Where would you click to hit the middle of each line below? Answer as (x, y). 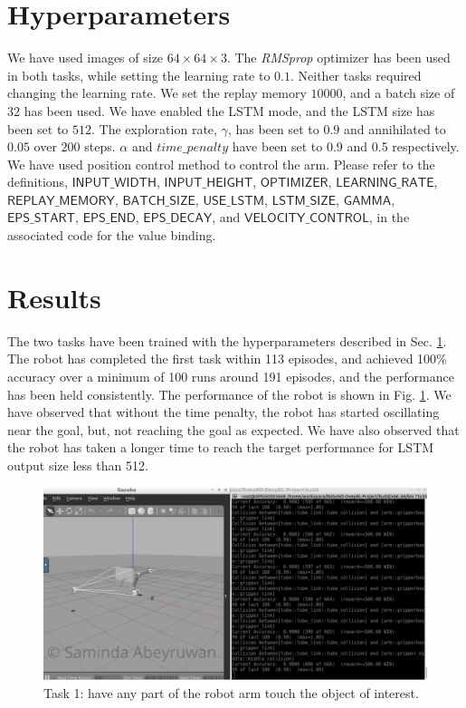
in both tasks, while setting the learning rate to (139, 75)
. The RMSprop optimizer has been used (338, 58)
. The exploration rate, (154, 128)
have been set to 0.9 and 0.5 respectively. (346, 146)
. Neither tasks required (356, 75)
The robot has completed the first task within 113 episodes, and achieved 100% (227, 359)
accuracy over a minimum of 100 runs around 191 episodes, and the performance (231, 376)
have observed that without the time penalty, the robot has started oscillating (223, 412)
